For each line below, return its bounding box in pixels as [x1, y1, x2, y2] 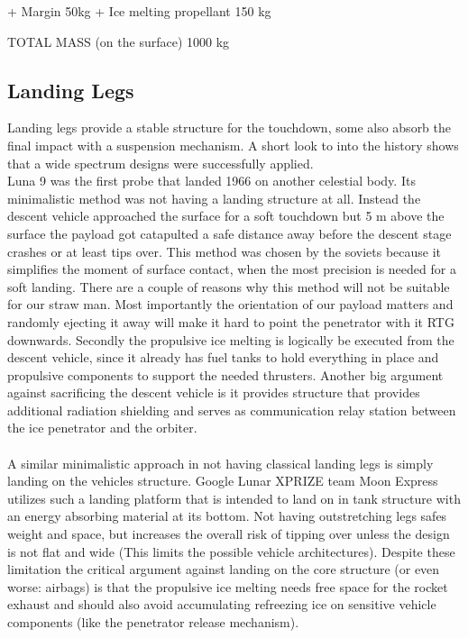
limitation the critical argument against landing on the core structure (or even [7, 560, 440, 579]
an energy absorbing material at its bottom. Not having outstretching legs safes [7, 506, 447, 525]
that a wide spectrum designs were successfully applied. [7, 153, 314, 172]
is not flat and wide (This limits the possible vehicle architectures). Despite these [7, 542, 455, 561]
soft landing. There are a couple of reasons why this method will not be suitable [7, 277, 450, 296]
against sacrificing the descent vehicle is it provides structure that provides [7, 383, 420, 402]
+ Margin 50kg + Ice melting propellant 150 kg [7, 2, 271, 20]
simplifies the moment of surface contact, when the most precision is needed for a [7, 260, 456, 278]
